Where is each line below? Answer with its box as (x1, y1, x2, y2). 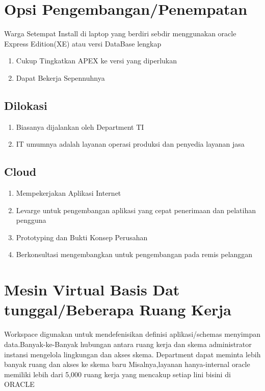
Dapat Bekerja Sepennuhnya (16, 72, 105, 83)
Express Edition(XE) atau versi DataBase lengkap (4, 38, 162, 49)
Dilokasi (4, 97, 47, 113)
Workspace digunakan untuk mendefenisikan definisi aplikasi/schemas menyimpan (4, 329, 260, 339)
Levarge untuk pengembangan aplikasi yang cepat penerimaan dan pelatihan (16, 204, 256, 215)
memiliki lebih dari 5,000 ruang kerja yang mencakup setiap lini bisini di (4, 369, 231, 379)
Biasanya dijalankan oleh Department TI (16, 121, 144, 132)
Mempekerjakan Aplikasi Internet (16, 188, 121, 198)
